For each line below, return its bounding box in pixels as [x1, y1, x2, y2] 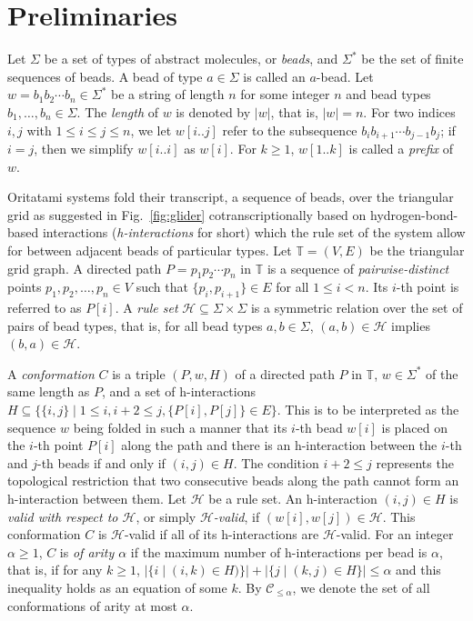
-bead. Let [316, 66, 374, 85]
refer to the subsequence [222, 120, 357, 139]
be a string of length [111, 85, 225, 104]
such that [136, 277, 188, 296]
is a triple [112, 364, 166, 383]
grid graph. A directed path [7, 258, 162, 277]
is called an [243, 66, 306, 85]
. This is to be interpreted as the [277, 400, 459, 419]
